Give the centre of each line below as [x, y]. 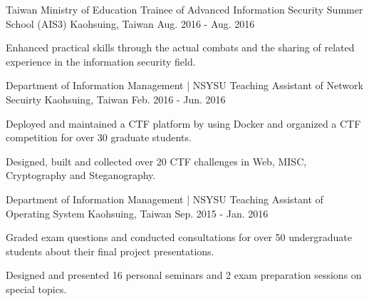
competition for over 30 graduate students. [99, 137]
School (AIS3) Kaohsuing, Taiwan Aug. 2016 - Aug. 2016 [130, 23]
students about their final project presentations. [110, 251]
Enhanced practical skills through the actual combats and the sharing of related [180, 47]
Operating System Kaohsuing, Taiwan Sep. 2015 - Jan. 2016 [137, 213]
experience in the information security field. [101, 61]
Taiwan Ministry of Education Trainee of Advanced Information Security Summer [184, 9]
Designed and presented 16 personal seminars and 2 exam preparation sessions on [184, 275]
